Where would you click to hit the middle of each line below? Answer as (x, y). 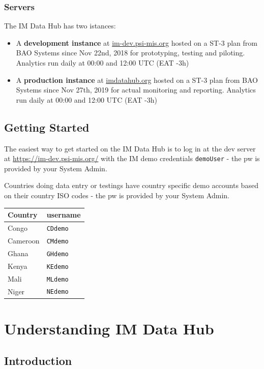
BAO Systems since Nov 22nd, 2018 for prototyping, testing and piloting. (130, 53)
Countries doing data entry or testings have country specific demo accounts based (131, 185)
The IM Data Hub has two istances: (60, 26)
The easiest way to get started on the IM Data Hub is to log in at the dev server (130, 148)
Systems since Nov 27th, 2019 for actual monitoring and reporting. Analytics (136, 90)
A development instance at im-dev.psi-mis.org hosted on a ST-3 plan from (137, 42)
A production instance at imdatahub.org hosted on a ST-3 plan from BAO (137, 80)
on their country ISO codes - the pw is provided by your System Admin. (117, 195)
